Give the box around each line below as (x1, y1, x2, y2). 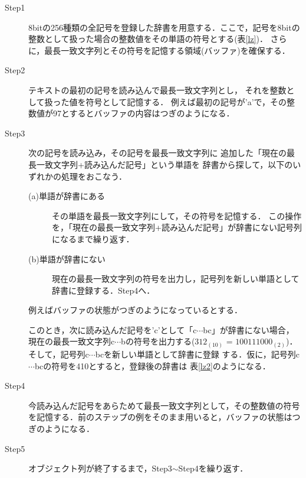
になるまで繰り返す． (52, 232, 134, 245)
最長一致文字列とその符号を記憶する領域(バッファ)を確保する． (44, 44, 290, 56)
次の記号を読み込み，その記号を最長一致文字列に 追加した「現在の (28, 147, 287, 159)
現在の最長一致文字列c (28, 335, 115, 347)
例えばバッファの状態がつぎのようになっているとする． (28, 304, 242, 316)
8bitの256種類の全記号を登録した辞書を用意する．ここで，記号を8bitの (28, 21, 300, 33)
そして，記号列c (28, 347, 89, 360)
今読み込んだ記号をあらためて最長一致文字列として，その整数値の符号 (28, 399, 300, 411)
